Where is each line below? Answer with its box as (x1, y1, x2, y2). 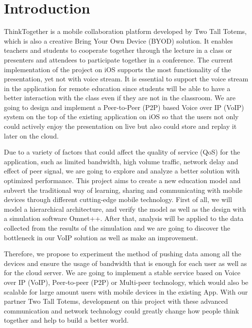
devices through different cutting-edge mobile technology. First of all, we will (4, 194, 232, 204)
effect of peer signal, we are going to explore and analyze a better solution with (4, 166, 240, 176)
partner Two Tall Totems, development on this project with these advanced (4, 296, 228, 306)
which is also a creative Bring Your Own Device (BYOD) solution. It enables (4, 35, 233, 46)
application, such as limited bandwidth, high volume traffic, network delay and (4, 156, 238, 166)
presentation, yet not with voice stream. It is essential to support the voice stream (4, 74, 249, 84)
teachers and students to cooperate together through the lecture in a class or (4, 45, 232, 55)
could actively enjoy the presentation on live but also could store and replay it (4, 121, 237, 131)
